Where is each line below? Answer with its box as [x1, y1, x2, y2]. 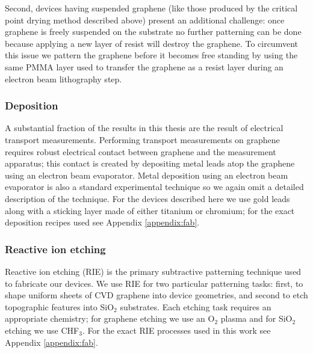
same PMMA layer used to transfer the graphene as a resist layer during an [5, 60, 284, 73]
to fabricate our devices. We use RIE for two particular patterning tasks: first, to [5, 277, 303, 289]
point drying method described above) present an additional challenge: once [5, 13, 285, 26]
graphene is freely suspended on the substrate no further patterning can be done [5, 25, 302, 38]
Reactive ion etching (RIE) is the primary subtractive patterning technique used [5, 265, 302, 277]
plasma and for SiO [220, 312, 293, 325]
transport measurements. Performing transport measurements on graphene [5, 133, 280, 146]
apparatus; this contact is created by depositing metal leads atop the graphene [5, 157, 295, 170]
